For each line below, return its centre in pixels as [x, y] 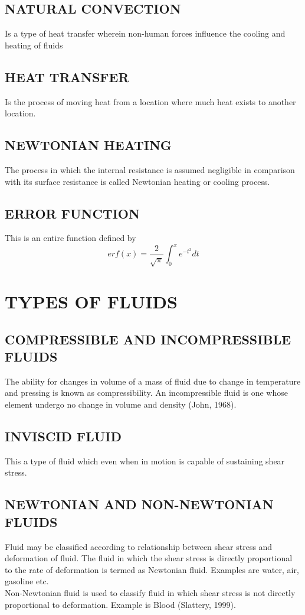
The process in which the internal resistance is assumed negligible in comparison [150, 169]
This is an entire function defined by [70, 238]
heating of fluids [34, 45]
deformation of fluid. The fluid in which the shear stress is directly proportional [149, 558]
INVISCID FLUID [63, 436]
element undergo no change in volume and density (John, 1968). [121, 404]
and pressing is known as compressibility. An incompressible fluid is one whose [146, 393]
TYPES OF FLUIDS [91, 302]
